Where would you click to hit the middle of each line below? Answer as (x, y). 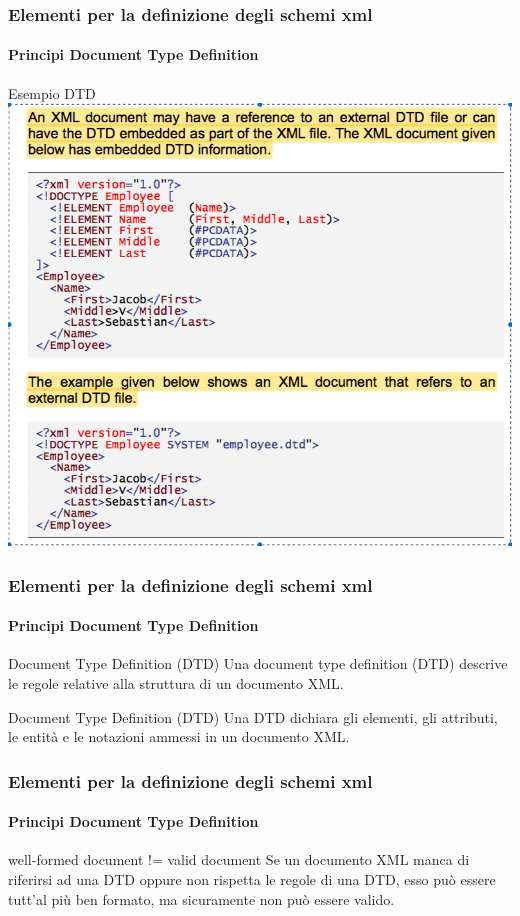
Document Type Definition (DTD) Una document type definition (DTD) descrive (258, 663)
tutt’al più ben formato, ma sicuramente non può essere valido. (201, 898)
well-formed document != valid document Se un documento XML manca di (239, 859)
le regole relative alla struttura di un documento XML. (176, 683)
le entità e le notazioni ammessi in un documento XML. (179, 736)
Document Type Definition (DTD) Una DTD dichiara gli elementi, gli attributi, (253, 716)
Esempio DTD (52, 92)
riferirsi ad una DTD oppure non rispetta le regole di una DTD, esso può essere (252, 879)
